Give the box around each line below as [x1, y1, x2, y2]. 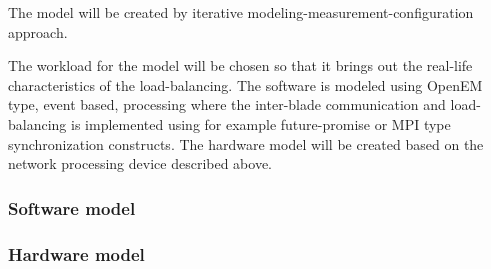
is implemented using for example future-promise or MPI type [71, 113, 451, 134]
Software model [8, 195, 136, 220]
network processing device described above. [8, 153, 272, 174]
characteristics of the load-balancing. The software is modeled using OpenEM [8, 74, 483, 95]
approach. [8, 21, 68, 42]
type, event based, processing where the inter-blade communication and [8, 94, 446, 115]
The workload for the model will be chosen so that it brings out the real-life [8, 55, 473, 76]
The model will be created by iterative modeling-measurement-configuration [8, 2, 474, 22]
